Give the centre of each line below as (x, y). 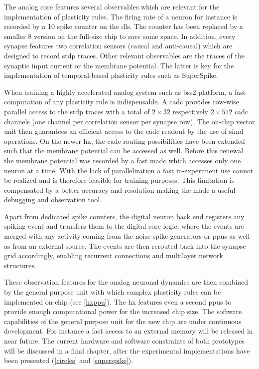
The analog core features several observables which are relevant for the (112, 6)
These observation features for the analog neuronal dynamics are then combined (126, 282)
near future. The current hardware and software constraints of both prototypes (124, 341)
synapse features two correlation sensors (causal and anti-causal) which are (118, 46)
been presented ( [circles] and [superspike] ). (69, 360)
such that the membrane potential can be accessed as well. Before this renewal (124, 151)
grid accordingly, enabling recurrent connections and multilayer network (114, 255)
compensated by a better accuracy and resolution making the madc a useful (120, 189)
